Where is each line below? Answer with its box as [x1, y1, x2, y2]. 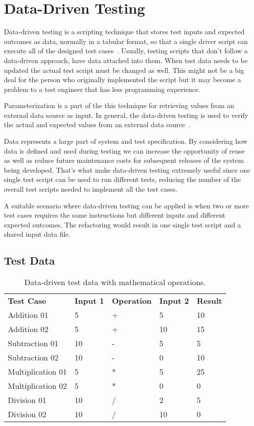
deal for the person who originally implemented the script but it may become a [4, 74, 241, 85]
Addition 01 [8, 309, 48, 321]
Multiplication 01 [8, 366, 67, 378]
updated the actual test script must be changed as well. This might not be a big [4, 65, 244, 75]
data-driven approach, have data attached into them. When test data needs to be [4, 55, 248, 65]
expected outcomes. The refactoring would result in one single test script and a [4, 219, 241, 229]
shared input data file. [4, 229, 70, 239]
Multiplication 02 [8, 380, 67, 392]
